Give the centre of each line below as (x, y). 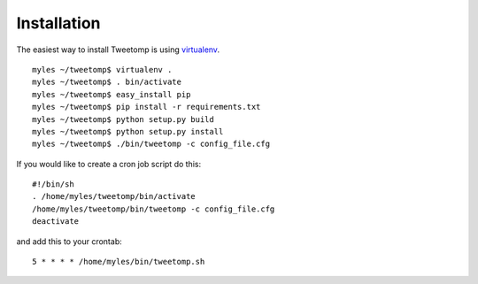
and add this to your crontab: (69, 241)
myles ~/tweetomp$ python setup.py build (123, 119)
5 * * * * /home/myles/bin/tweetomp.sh (119, 262)
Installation (58, 23)
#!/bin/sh (53, 184)
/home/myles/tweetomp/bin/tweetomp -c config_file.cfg (154, 209)
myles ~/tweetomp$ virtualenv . (102, 69)
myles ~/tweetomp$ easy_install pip (112, 94)
